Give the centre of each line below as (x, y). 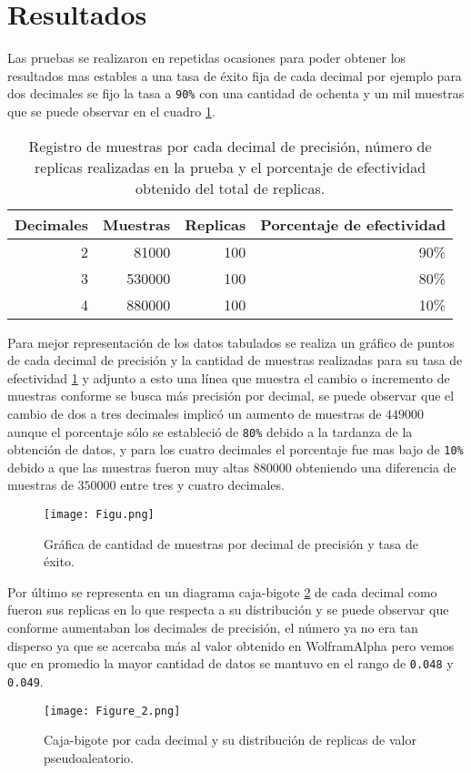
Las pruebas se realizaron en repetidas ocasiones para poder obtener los (207, 58)
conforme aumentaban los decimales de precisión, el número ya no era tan (213, 628)
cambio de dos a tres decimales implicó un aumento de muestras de (195, 413)
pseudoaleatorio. (89, 757)
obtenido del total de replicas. (230, 188)
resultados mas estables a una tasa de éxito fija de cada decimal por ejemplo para (235, 75)
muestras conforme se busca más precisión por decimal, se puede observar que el (231, 396)
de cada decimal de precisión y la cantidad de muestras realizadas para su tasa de (235, 360)
